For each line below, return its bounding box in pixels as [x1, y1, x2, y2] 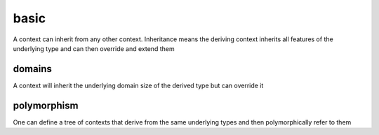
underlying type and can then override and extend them [13, 44, 175, 52]
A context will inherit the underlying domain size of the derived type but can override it [13, 81, 264, 90]
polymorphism [13, 99, 79, 111]
